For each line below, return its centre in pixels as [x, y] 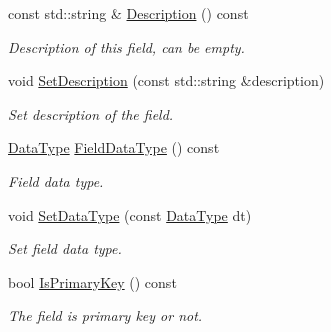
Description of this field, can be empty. [126, 46]
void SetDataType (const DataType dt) [130, 214]
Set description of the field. [91, 113]
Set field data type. [65, 248]
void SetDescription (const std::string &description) [166, 80]
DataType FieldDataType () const [114, 147]
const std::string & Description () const [128, 13]
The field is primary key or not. [105, 315]
